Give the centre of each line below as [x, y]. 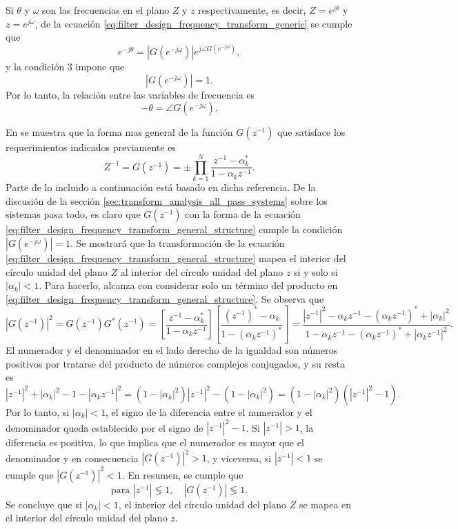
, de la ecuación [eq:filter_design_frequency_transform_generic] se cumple [193, 23]
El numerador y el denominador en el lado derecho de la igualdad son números [172, 350]
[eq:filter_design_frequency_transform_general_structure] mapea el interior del [176, 258]
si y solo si [316, 271]
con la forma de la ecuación [243, 214]
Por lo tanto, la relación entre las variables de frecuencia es [130, 94]
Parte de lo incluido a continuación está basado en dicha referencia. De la [161, 187]
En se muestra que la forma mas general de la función [119, 132]
